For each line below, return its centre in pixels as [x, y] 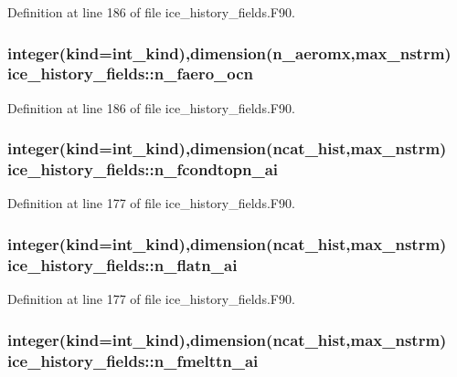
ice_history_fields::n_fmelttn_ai [133, 360]
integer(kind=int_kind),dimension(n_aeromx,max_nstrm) [229, 52]
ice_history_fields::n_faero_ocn [131, 73]
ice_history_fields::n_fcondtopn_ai [143, 169]
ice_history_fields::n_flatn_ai [122, 264]
